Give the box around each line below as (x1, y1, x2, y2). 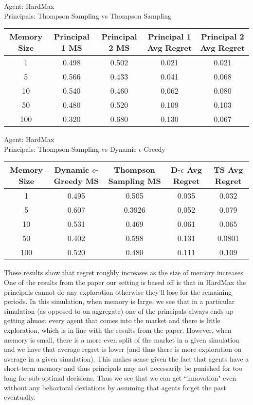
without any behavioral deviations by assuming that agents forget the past (4, 382, 227, 392)
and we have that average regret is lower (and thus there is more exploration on (4, 344, 242, 354)
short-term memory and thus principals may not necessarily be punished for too (4, 363, 242, 373)
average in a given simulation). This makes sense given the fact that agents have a (4, 353, 249, 364)
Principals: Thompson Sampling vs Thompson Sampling (4, 10, 171, 20)
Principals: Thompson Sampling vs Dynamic (4, 143, 137, 154)
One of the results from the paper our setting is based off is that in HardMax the (4, 277, 246, 287)
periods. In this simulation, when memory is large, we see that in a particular (4, 296, 235, 306)
